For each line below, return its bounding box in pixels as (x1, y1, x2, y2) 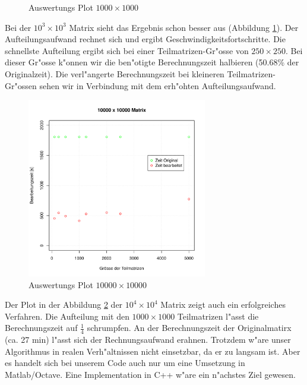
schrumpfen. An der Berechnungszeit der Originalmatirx (87, 321, 292, 334)
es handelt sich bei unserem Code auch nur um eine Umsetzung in (5, 356, 245, 369)
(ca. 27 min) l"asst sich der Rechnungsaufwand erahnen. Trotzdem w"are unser (5, 333, 291, 346)
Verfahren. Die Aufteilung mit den (5, 310, 129, 322)
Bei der (5, 21, 31, 33)
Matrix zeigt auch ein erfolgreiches (160, 298, 286, 311)
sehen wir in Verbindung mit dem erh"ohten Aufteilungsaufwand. (39, 79, 276, 91)
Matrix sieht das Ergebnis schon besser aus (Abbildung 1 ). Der (69, 21, 299, 33)
